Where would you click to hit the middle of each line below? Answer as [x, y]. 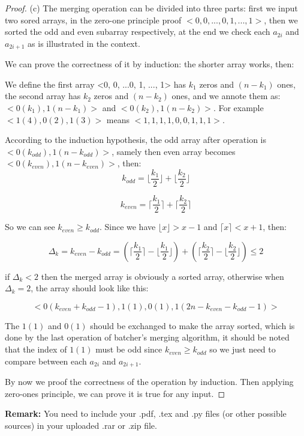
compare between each [46, 361]
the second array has [43, 96]
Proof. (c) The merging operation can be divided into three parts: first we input [151, 8]
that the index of [36, 349]
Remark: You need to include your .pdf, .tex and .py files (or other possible [146, 413]
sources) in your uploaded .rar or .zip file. [81, 425]
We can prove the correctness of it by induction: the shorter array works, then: [150, 64]
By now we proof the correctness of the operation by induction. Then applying [149, 382]
